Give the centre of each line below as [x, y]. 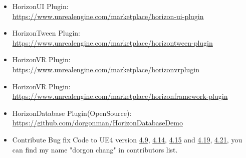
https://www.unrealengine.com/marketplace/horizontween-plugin [112, 42]
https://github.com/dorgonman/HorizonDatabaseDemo [97, 123]
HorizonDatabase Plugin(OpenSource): [72, 113]
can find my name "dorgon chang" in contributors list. [95, 149]
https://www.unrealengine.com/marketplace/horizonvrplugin [106, 69]
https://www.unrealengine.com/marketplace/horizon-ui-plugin [108, 16]
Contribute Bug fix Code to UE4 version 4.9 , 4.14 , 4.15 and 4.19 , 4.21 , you [127, 139]
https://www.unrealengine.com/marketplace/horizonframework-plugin [120, 96]
